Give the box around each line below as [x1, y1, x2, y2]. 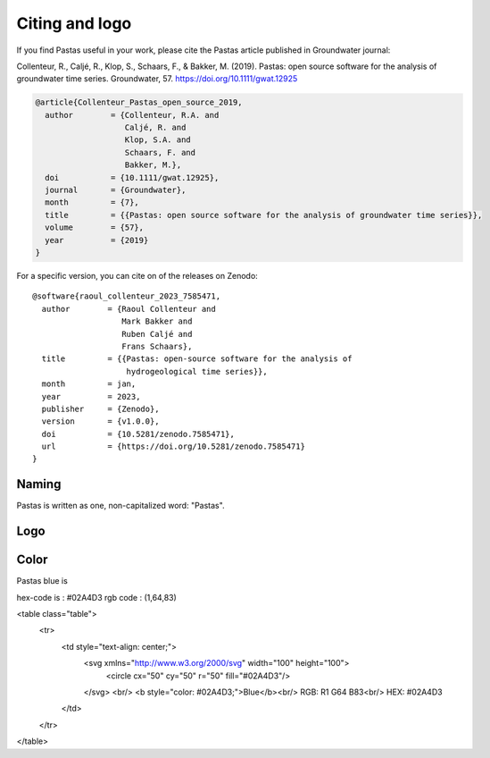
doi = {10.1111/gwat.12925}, [45, 173, 220, 182]
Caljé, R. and [124, 122, 187, 133]
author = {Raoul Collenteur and [41, 304, 216, 314]
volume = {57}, [45, 223, 145, 232]
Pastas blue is [16, 576, 69, 586]
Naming [16, 476, 62, 492]
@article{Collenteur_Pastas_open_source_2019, [35, 97, 243, 107]
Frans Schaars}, [121, 341, 193, 351]
